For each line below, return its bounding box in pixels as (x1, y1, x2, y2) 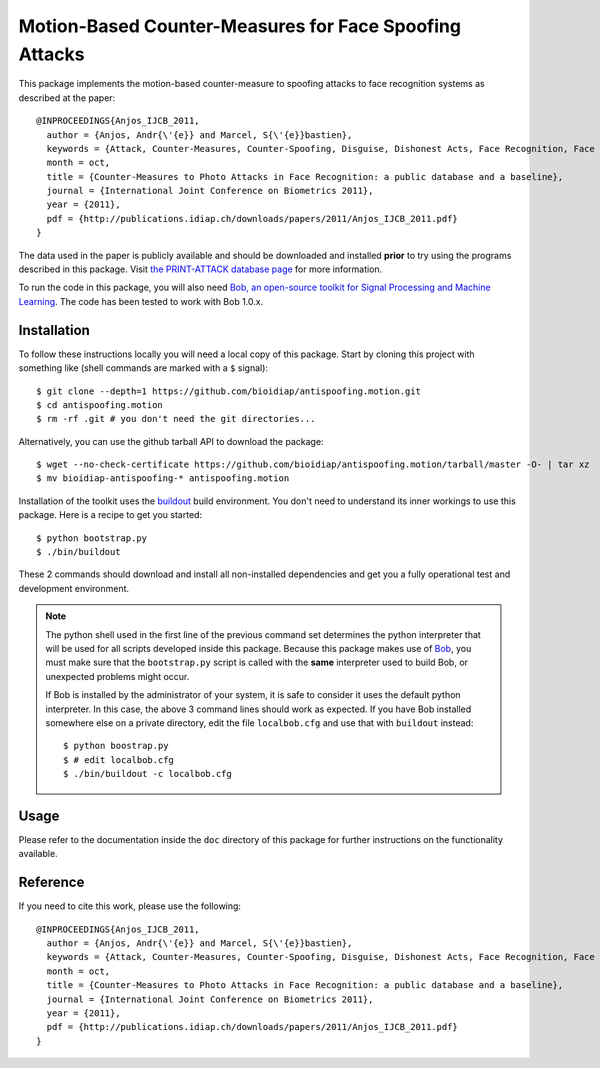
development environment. (18, 582, 130, 594)
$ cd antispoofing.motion (36, 399, 164, 410)
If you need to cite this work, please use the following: (18, 900, 242, 912)
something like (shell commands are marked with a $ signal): (18, 362, 269, 374)
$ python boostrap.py (63, 740, 169, 752)
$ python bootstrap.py (36, 532, 148, 544)
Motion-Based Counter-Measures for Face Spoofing (18, 15, 462, 37)
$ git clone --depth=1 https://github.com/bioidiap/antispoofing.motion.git (36, 385, 422, 397)
